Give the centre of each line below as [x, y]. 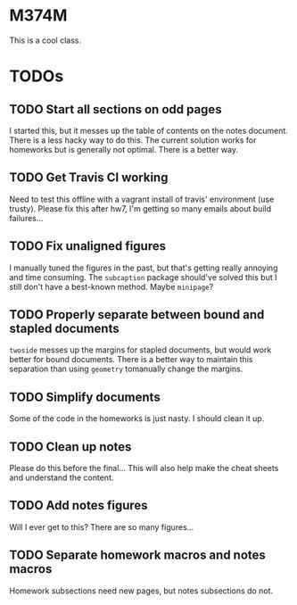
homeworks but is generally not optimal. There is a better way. [124, 149]
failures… [26, 218]
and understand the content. [62, 477]
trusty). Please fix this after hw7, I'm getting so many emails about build [140, 208]
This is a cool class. [45, 40]
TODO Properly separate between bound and [137, 315]
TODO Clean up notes [70, 447]
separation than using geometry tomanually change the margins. [126, 369]
